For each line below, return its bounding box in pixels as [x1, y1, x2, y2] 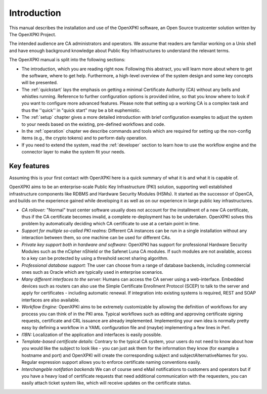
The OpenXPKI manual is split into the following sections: [9, 57, 126, 63]
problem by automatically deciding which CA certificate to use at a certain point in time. [21, 221, 200, 227]
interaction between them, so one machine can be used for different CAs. [21, 235, 172, 241]
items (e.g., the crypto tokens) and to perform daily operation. [21, 135, 148, 141]
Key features [9, 162, 49, 170]
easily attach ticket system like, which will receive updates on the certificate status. [21, 380, 191, 386]
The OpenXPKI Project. [9, 31, 56, 37]
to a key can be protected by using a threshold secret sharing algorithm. [21, 255, 169, 261]
